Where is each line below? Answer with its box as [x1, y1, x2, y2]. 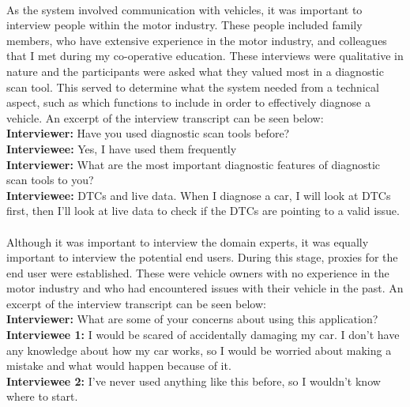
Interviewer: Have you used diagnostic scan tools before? [6, 125, 290, 141]
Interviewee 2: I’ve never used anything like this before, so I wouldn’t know [6, 372, 381, 389]
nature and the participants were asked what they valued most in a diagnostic [6, 62, 384, 79]
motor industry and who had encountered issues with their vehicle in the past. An [6, 280, 404, 296]
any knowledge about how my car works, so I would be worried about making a [6, 341, 392, 358]
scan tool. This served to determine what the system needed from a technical [6, 78, 379, 95]
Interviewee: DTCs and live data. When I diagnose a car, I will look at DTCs [6, 187, 391, 203]
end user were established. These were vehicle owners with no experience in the [6, 264, 389, 281]
